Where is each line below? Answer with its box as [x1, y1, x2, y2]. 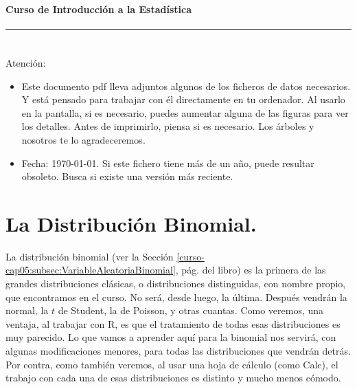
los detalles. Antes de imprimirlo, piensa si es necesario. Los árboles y [21, 119, 314, 133]
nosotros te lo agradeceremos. [21, 132, 146, 146]
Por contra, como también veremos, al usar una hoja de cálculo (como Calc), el [5, 357, 338, 371]
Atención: [5, 55, 46, 69]
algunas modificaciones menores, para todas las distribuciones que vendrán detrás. [5, 344, 351, 358]
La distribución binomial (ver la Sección [5, 249, 174, 263]
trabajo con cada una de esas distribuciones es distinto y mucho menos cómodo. [5, 370, 341, 385]
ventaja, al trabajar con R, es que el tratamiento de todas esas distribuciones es [5, 316, 341, 331]
